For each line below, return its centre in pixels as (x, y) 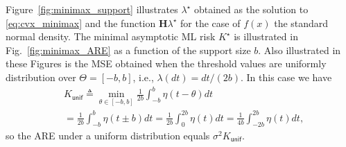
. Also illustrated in (300, 50)
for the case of (210, 23)
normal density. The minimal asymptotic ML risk (111, 36)
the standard (301, 23)
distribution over (41, 77)
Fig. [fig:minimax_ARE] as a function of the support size (128, 50)
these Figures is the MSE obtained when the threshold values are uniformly (166, 63)
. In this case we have (286, 77)
